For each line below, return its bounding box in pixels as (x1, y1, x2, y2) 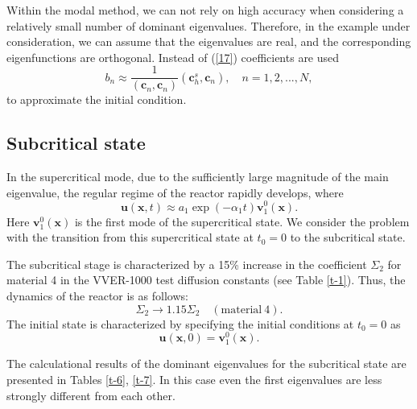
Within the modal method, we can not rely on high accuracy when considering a (6, 2, 404, 18)
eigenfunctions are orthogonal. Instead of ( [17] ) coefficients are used (6, 48, 340, 65)
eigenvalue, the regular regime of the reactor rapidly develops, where (6, 184, 344, 200)
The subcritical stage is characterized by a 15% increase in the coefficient (6, 255, 367, 272)
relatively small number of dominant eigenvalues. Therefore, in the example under (6, 17, 411, 34)
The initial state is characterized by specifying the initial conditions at (6, 315, 354, 332)
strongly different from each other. (6, 386, 175, 403)
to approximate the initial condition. (6, 91, 187, 108)
